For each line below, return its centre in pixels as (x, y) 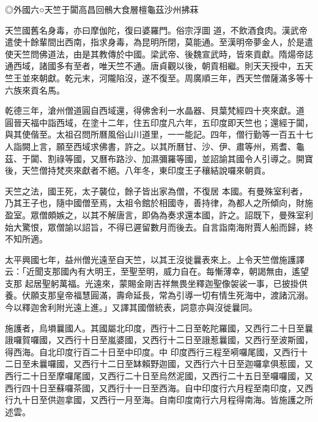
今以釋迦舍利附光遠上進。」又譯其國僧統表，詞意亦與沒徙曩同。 (131, 307)
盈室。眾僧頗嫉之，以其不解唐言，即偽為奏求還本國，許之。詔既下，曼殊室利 (159, 214)
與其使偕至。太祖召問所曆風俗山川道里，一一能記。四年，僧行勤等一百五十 (155, 134)
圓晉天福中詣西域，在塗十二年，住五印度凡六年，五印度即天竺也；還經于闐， (159, 122)
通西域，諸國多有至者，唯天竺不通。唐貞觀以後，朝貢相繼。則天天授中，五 (155, 66)
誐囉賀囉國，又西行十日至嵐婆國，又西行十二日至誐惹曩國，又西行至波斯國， (159, 340)
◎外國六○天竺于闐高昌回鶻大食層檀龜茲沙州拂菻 (102, 9)
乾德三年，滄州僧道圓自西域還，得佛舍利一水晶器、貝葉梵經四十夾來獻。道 (155, 110)
